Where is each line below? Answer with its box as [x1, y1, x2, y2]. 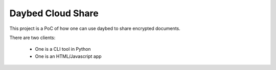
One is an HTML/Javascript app [35, 53, 102, 59]
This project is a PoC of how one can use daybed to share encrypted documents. [9, 25, 181, 31]
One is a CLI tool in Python [35, 46, 91, 52]
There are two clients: [9, 34, 56, 41]
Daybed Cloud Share [9, 8, 99, 19]
